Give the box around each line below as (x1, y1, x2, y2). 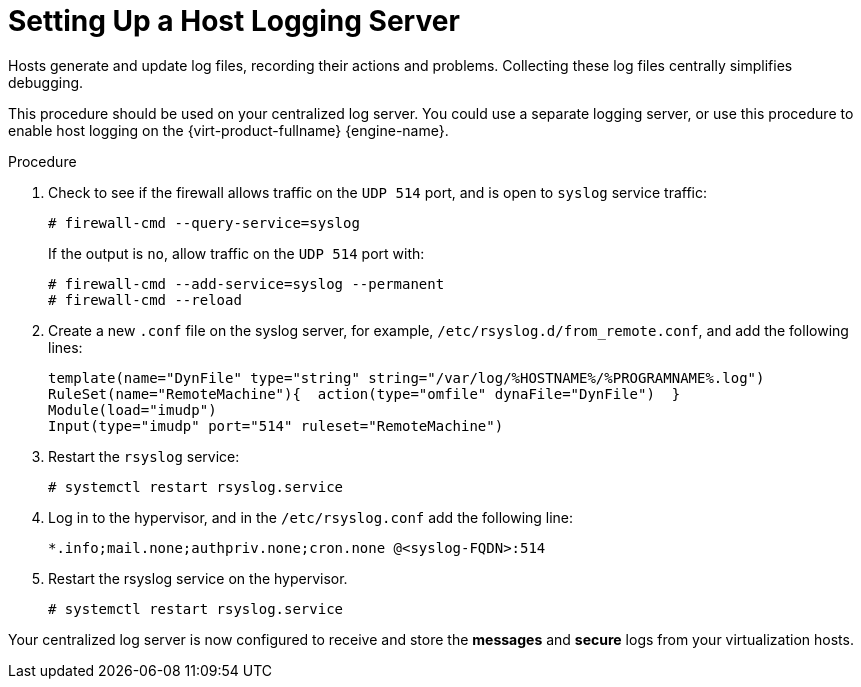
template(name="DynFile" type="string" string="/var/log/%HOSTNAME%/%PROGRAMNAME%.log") (48, 369, 765, 386)
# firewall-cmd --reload (48, 291, 242, 308)
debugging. (8, 73, 84, 91)
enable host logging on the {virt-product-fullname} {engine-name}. (8, 121, 449, 139)
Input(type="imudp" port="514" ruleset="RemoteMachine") (48, 417, 504, 434)
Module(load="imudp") (48, 401, 217, 418)
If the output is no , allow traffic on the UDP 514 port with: (48, 244, 425, 262)
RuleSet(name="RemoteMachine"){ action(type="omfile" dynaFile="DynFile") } (48, 385, 681, 402)
